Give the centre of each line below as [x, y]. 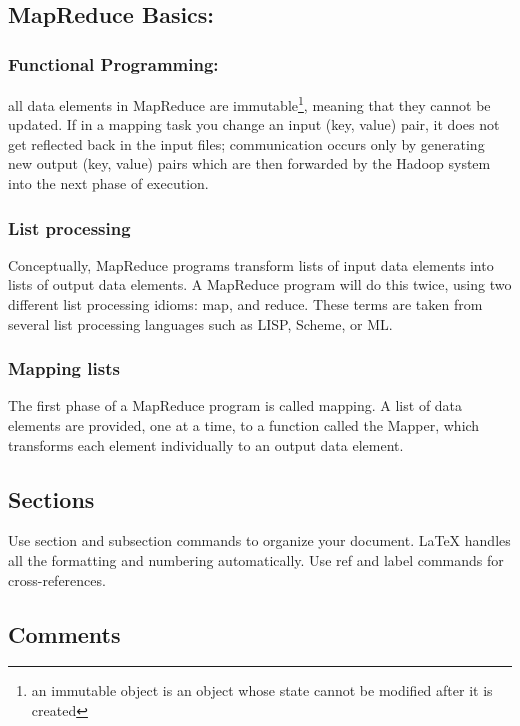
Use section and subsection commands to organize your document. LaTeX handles [259, 540]
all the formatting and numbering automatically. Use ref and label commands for [256, 560]
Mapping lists [64, 368]
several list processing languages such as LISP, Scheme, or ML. [200, 323]
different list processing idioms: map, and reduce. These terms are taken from [245, 304]
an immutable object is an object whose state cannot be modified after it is [262, 690]
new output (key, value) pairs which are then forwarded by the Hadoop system [249, 163]
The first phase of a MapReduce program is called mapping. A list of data [235, 405]
